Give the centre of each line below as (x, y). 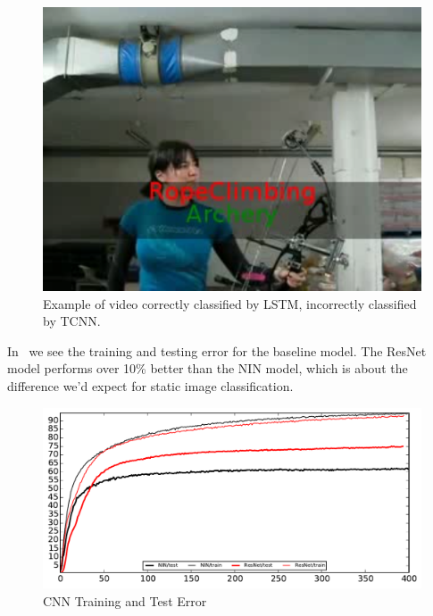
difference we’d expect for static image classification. (150, 385)
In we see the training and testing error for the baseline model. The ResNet (217, 350)
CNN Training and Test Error (125, 600)
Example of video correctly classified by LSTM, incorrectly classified (230, 303)
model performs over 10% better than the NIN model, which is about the (208, 368)
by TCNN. (72, 321)
